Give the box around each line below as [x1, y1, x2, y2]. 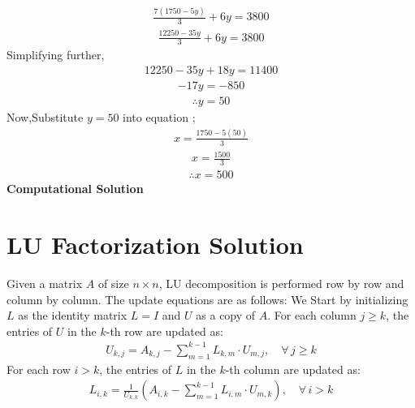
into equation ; [123, 109, 196, 126]
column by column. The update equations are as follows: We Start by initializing [6, 290, 409, 307]
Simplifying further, [6, 46, 105, 63]
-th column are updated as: [225, 360, 361, 377]
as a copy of [196, 307, 256, 324]
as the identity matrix [18, 307, 128, 324]
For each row [6, 360, 71, 377]
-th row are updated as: [106, 322, 223, 339]
